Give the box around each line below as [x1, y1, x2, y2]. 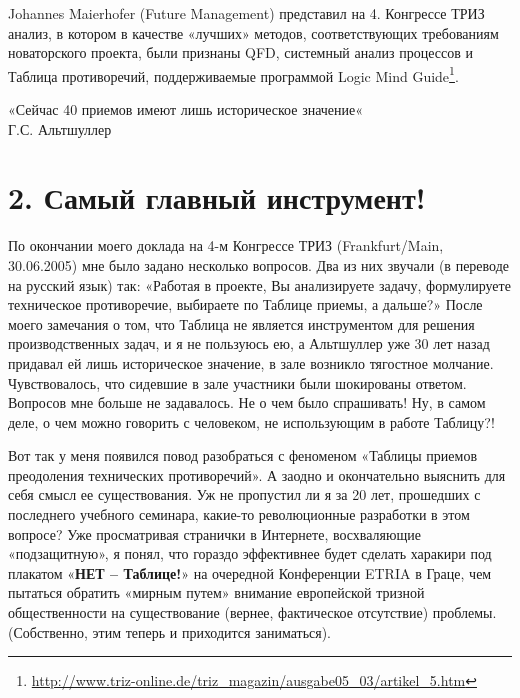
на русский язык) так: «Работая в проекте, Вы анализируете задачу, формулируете [8, 274, 511, 295]
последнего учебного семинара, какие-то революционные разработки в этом [8, 504, 470, 525]
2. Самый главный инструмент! [8, 177, 426, 218]
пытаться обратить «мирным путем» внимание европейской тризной [8, 582, 425, 603]
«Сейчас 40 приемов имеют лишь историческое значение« [8, 99, 364, 120]
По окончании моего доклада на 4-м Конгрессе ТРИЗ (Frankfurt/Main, [8, 235, 444, 256]
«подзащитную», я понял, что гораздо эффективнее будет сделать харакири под [8, 543, 492, 564]
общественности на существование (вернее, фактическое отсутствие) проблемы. [8, 602, 497, 623]
